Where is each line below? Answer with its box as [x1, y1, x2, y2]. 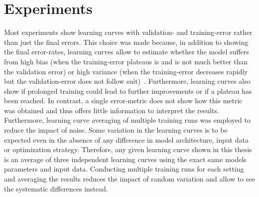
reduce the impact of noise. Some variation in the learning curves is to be [4, 125, 228, 135]
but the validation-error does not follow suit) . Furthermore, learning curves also [4, 76, 251, 86]
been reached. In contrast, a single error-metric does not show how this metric [4, 95, 243, 106]
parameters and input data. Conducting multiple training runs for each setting [4, 164, 244, 174]
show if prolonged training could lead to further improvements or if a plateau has [4, 85, 252, 96]
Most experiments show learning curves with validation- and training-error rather [4, 27, 253, 37]
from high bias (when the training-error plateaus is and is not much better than [4, 56, 248, 66]
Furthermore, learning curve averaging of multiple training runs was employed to [4, 115, 251, 125]
